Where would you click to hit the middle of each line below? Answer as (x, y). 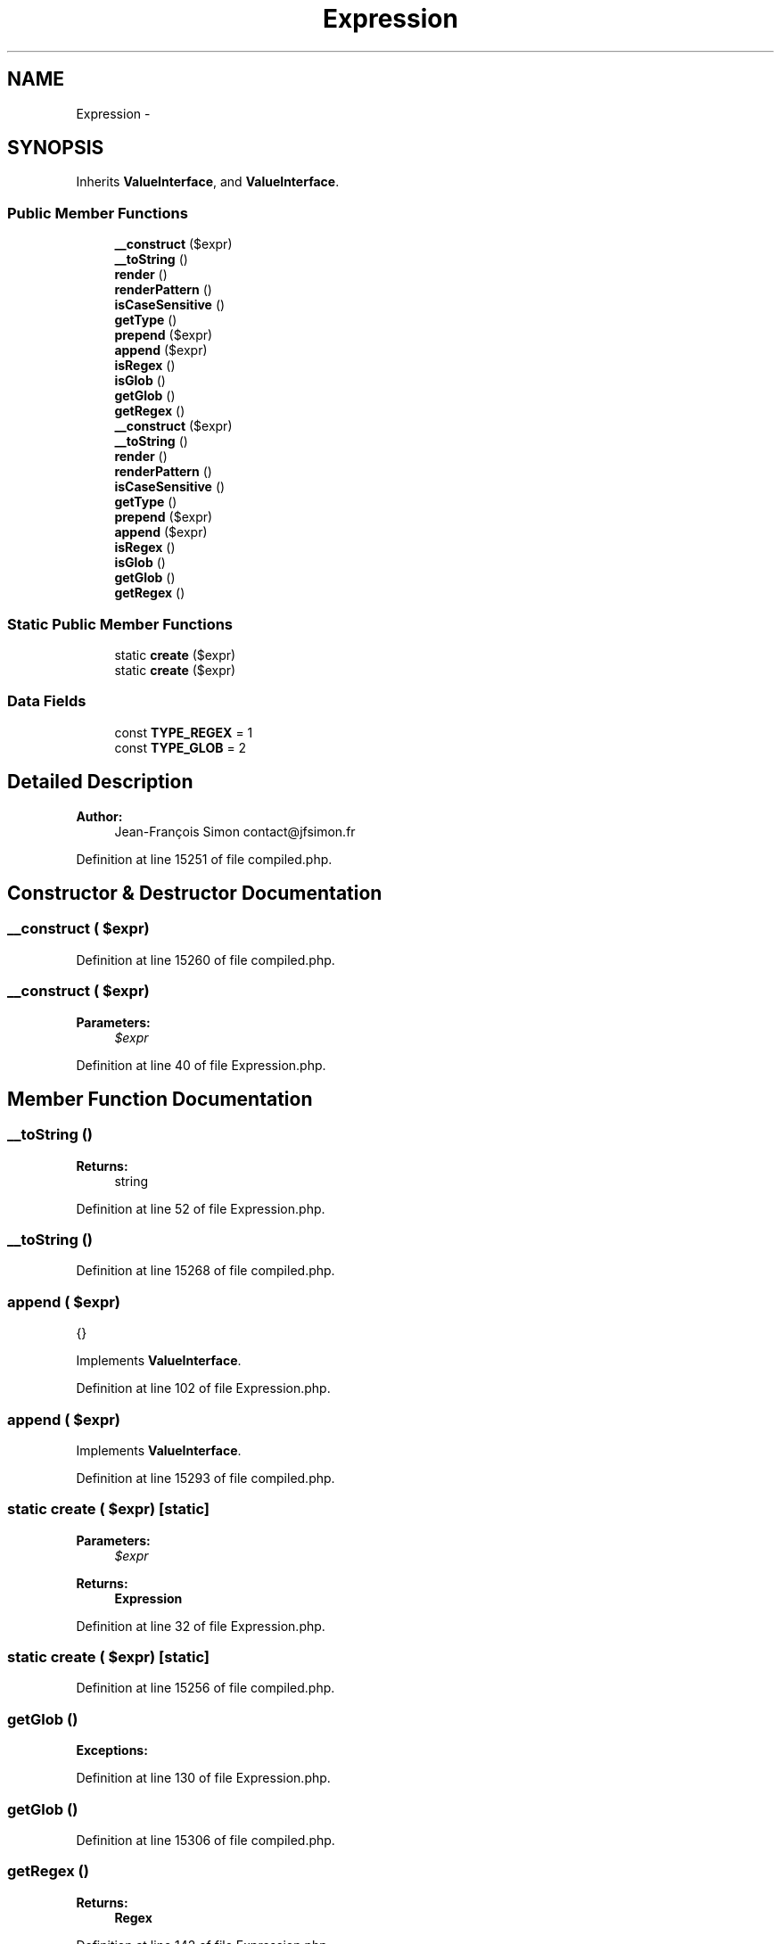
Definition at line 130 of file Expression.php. (203, 1778)
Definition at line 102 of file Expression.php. (203, 1388)
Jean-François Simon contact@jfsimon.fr (235, 831)
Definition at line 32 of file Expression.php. (201, 1626)
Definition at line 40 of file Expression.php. (201, 1065)
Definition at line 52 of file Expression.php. (201, 1208)
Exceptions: (112, 1750)
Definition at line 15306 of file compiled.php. (206, 1840)
